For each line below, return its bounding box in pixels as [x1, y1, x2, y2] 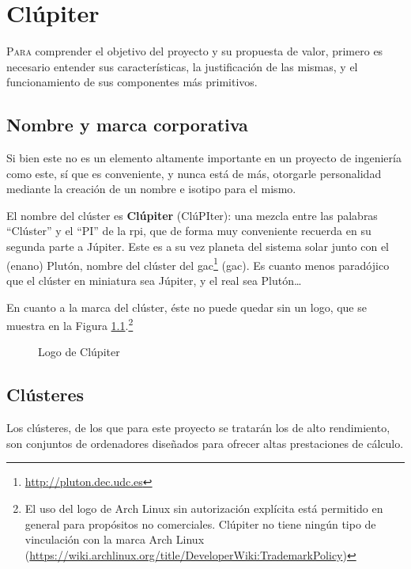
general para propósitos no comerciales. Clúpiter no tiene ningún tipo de [25, 515, 376, 532]
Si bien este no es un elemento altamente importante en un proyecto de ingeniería [6, 150, 402, 166]
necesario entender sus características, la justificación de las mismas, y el [6, 58, 358, 74]
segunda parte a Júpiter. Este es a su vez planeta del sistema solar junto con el [6, 238, 389, 255]
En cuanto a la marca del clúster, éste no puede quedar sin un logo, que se [6, 298, 367, 315]
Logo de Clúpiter [38, 343, 120, 360]
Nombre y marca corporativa [6, 112, 248, 137]
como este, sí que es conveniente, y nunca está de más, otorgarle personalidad [6, 165, 382, 181]
